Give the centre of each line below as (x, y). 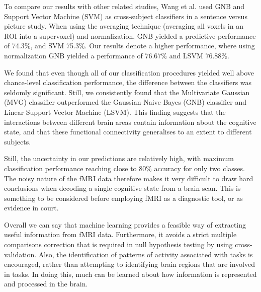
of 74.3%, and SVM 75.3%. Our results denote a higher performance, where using (129, 46)
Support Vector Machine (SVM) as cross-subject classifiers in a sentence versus (126, 16)
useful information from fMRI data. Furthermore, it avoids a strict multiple (120, 234)
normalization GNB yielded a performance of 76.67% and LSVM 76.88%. (117, 55)
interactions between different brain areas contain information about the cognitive (130, 122)
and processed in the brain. (46, 284)
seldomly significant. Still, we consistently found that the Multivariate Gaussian (127, 92)
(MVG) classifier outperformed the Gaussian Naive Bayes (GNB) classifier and (125, 102)
